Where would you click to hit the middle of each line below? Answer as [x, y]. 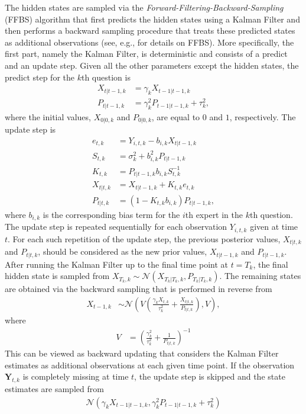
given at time [274, 227]
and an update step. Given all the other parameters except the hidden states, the [152, 65]
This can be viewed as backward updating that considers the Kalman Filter [142, 353]
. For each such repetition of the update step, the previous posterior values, [144, 238]
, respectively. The [263, 116]
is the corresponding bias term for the [111, 214]
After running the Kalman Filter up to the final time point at [116, 264]
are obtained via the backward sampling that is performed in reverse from [139, 289]
